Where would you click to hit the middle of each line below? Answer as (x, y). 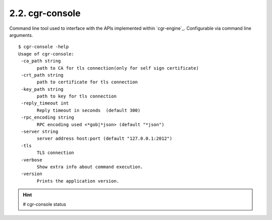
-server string (40, 132)
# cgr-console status (45, 204)
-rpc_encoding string (48, 118)
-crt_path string (42, 75)
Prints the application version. (78, 181)
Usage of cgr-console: (46, 54)
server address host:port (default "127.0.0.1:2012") (105, 139)
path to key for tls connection (77, 96)
